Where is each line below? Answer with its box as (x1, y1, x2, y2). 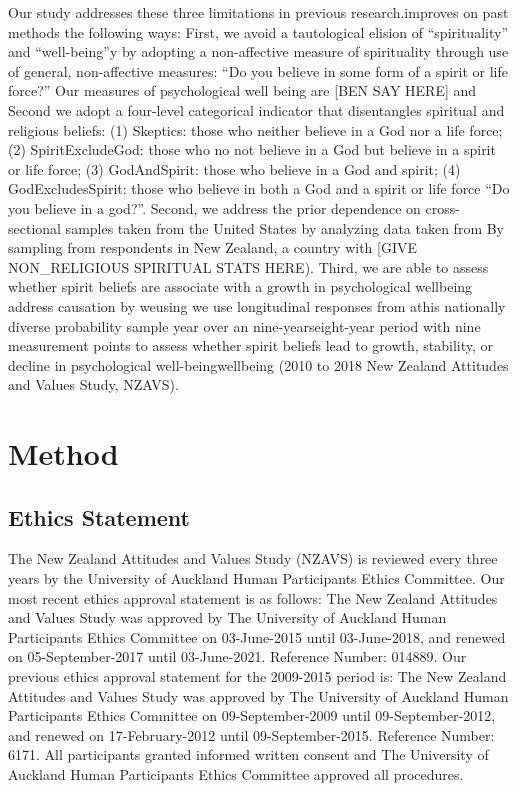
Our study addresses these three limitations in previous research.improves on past (8, 2, 509, 22)
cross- (425, 197, 460, 218)
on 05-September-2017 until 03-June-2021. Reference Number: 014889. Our (8, 646, 467, 667)
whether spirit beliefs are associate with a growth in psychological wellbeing (8, 276, 473, 297)
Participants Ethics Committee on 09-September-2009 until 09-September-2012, (8, 705, 496, 726)
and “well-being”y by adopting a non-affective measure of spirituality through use (8, 41, 509, 62)
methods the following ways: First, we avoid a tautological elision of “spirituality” (8, 21, 508, 42)
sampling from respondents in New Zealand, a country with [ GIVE (8, 237, 418, 258)
